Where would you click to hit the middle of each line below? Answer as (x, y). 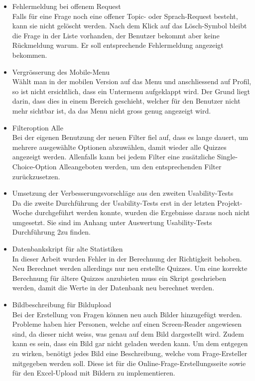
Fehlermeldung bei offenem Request (66, 6)
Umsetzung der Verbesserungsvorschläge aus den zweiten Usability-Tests (123, 193)
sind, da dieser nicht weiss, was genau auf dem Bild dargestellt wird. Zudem (128, 333)
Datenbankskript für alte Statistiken (67, 249)
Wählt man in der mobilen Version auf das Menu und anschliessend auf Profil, (132, 81)
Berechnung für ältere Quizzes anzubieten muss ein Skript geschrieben (119, 278)
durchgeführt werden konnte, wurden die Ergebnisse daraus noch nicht (142, 212)
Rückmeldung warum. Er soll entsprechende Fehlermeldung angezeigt (118, 45)
